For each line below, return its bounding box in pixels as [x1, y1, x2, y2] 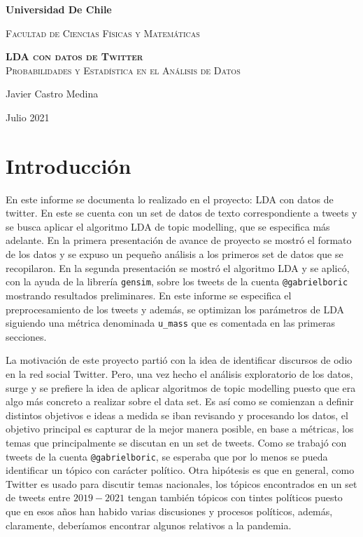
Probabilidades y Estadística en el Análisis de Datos [6, 62, 241, 77]
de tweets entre [6, 490, 71, 505]
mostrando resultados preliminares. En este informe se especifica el [6, 287, 292, 302]
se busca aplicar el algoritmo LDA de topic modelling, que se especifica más [6, 219, 330, 233]
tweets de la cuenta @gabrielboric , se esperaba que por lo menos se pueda [6, 449, 328, 463]
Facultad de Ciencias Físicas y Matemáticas [6, 25, 200, 40]
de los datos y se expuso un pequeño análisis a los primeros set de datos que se [6, 247, 343, 261]
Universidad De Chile [6, 2, 112, 16]
